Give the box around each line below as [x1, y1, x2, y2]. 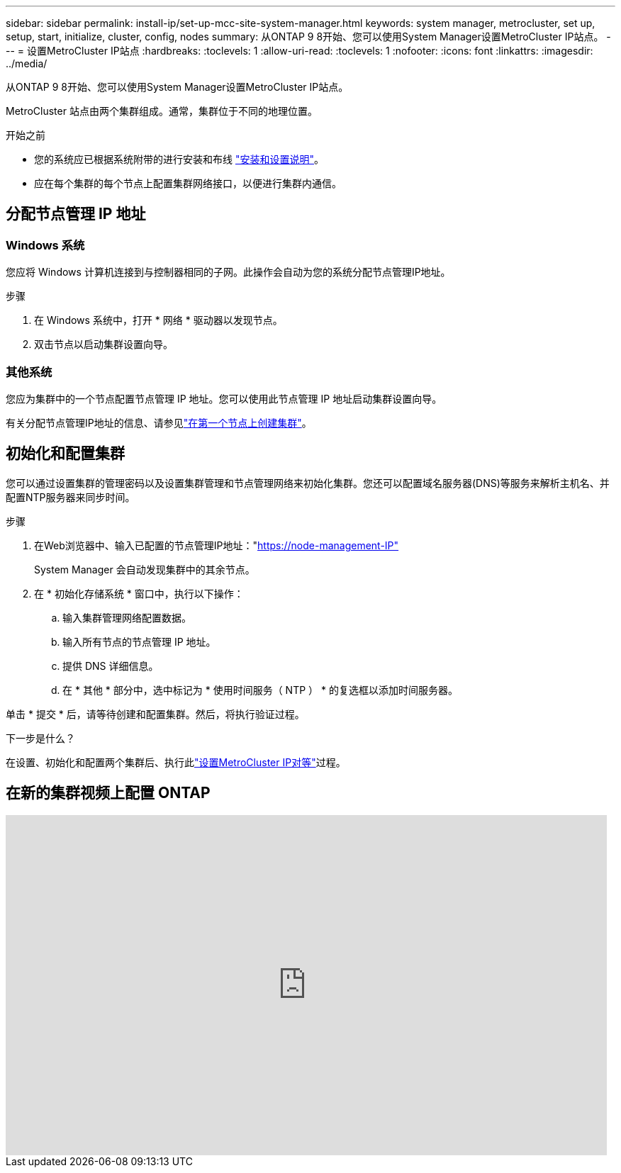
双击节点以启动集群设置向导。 [34, 338, 173, 351]
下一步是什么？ [6, 731, 75, 744]
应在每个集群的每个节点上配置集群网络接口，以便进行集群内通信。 [34, 177, 342, 189]
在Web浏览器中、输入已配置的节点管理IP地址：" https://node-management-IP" [34, 539, 399, 551]
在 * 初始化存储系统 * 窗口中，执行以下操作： [34, 587, 244, 600]
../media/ [6, 57, 47, 69]
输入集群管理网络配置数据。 [62, 611, 191, 624]
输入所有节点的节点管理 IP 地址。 [62, 635, 216, 648]
